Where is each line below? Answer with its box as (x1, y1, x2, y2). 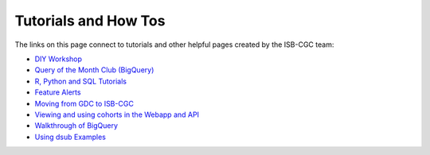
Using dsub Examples (34, 132, 107, 141)
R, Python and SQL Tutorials (34, 76, 127, 86)
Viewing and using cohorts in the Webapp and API (34, 110, 199, 119)
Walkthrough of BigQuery (34, 121, 119, 130)
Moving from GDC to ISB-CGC (34, 99, 135, 108)
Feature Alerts (34, 87, 81, 97)
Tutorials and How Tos (14, 12, 166, 29)
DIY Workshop (34, 54, 83, 64)
